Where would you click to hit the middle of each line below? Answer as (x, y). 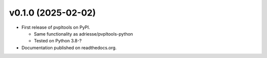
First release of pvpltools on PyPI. (56, 27)
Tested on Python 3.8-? (58, 41)
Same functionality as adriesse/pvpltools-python (84, 34)
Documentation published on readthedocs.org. (69, 48)
